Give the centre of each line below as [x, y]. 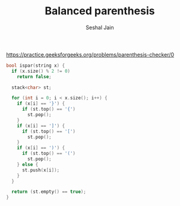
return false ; [34, 77]
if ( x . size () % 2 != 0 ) [41, 71]
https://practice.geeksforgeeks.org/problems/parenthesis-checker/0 [90, 54]
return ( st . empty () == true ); [49, 192]
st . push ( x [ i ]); [41, 170]
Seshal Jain [100, 27]
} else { [28, 164]
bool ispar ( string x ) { [36, 65]
